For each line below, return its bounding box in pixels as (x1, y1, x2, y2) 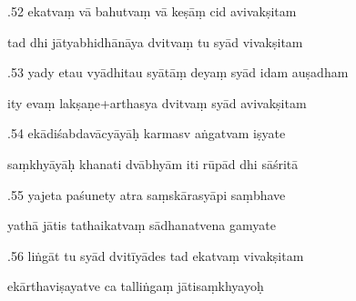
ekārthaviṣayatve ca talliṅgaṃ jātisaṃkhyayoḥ (7, 276, 264, 296)
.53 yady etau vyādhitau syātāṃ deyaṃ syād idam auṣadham (7, 63, 349, 82)
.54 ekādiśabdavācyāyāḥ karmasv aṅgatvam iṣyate (7, 124, 286, 143)
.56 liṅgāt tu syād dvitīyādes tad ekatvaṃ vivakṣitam (7, 246, 304, 265)
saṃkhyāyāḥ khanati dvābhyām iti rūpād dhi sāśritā (7, 154, 299, 173)
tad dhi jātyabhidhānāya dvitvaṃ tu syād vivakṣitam (7, 32, 303, 51)
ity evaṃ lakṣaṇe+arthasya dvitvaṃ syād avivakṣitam (7, 93, 307, 112)
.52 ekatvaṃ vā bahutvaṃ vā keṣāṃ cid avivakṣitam (7, 2, 297, 20)
